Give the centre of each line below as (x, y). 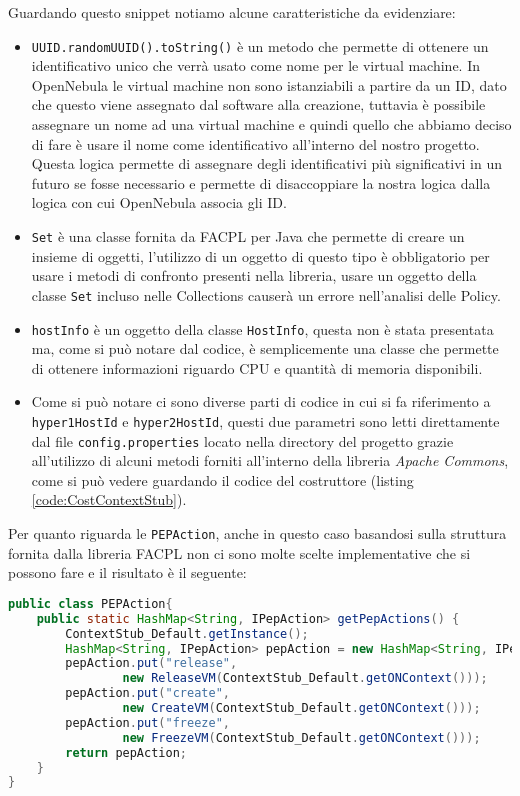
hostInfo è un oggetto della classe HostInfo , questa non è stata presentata (262, 328)
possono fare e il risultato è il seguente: (127, 572)
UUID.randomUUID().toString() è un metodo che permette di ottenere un (260, 45)
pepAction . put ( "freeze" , (147, 722)
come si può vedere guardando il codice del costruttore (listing (222, 479)
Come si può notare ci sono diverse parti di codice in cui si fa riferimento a (261, 401)
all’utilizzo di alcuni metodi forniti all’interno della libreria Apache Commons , (270, 460)
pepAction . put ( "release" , (151, 663)
